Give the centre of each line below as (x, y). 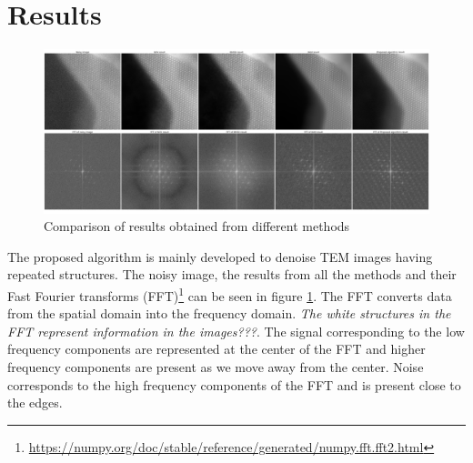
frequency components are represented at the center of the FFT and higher (216, 349)
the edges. (35, 403)
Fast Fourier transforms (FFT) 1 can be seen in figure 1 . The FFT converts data (230, 294)
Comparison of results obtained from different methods (197, 226)
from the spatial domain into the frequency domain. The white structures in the (229, 313)
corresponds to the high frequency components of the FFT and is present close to (234, 384)
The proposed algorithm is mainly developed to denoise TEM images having (220, 256)
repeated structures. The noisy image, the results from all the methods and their (232, 274)
